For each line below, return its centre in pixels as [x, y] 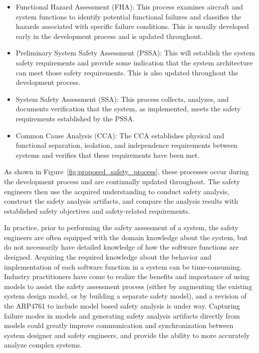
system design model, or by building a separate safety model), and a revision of [125, 296]
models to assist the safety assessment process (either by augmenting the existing [128, 286]
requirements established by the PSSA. [75, 118]
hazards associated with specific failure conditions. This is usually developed [132, 26]
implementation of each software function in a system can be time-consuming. [123, 266]
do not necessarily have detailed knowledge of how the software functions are [122, 247]
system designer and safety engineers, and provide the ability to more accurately [127, 335]
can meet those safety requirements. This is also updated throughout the [127, 72]
